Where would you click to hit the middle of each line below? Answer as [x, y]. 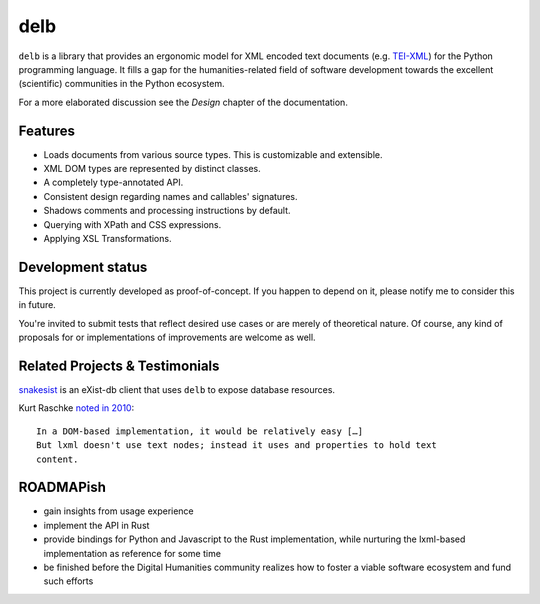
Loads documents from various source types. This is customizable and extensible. [213, 154]
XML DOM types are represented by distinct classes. [152, 169]
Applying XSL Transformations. [107, 238]
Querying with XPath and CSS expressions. [132, 224]
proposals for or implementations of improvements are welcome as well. [167, 337]
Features [46, 130]
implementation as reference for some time [132, 553]
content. [57, 459]
